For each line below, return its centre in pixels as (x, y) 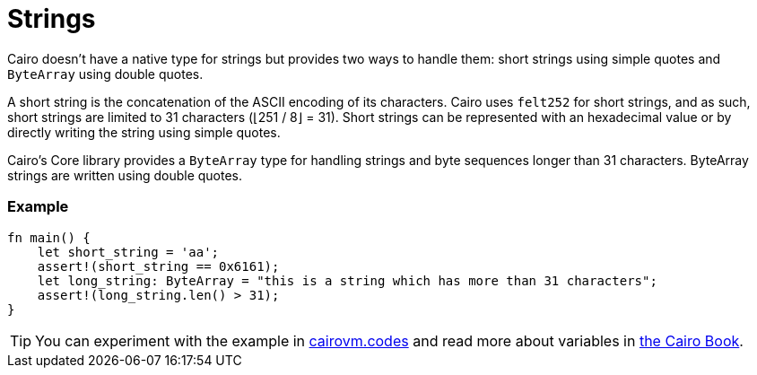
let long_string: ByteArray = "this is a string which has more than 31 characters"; (347, 280)
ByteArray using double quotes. (105, 74)
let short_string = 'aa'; (128, 252)
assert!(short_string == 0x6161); (158, 266)
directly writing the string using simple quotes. (144, 132)
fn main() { (49, 237)
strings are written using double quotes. (125, 175)
